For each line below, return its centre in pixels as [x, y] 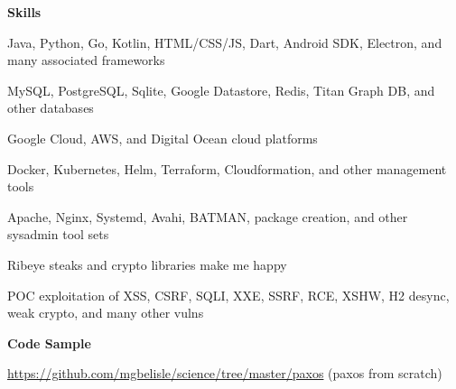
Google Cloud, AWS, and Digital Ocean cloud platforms [163, 138]
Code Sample [49, 343]
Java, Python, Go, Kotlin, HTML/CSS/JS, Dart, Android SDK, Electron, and [225, 42]
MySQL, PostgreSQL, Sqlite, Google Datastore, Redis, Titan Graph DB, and [221, 90]
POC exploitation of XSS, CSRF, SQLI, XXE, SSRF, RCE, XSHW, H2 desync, [228, 295]
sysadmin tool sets [58, 234]
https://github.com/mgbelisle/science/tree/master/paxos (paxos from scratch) [225, 373]
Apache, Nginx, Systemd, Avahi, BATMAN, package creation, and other [208, 216]
